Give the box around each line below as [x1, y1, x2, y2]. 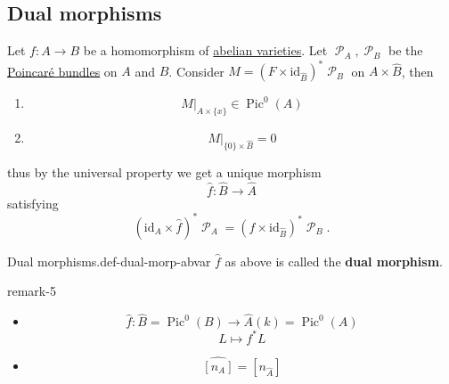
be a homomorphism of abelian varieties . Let [83, 41, 328, 60]
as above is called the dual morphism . [224, 251, 443, 270]
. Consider [168, 61, 224, 80]
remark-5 [7, 282, 56, 300]
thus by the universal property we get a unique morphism [7, 162, 322, 181]
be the [388, 41, 423, 60]
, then [401, 61, 434, 80]
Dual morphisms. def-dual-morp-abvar [7, 251, 211, 270]
